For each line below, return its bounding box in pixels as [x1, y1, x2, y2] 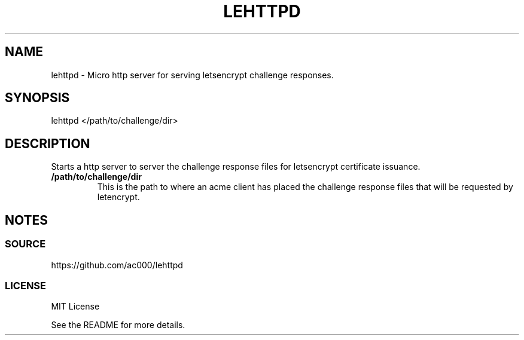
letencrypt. [97, 192, 140, 203]
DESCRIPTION [5, 136, 90, 151]
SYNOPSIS [5, 90, 70, 106]
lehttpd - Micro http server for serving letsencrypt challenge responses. [51, 69, 334, 80]
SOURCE [5, 238, 46, 250]
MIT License [51, 301, 100, 312]
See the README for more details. [51, 320, 185, 330]
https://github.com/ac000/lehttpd [51, 259, 183, 270]
